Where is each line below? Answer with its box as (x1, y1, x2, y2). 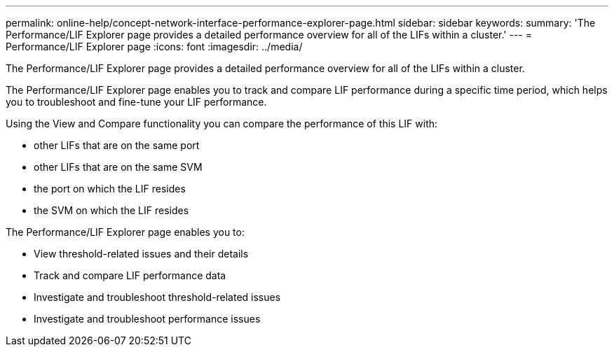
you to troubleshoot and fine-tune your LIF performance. (6, 96, 267, 108)
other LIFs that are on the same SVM (34, 161, 203, 173)
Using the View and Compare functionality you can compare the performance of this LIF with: (6, 118, 438, 129)
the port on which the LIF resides (34, 183, 186, 195)
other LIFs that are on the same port (34, 139, 200, 151)
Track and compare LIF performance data (34, 269, 226, 281)
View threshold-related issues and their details (34, 248, 249, 260)
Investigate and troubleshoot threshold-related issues (34, 291, 281, 303)
